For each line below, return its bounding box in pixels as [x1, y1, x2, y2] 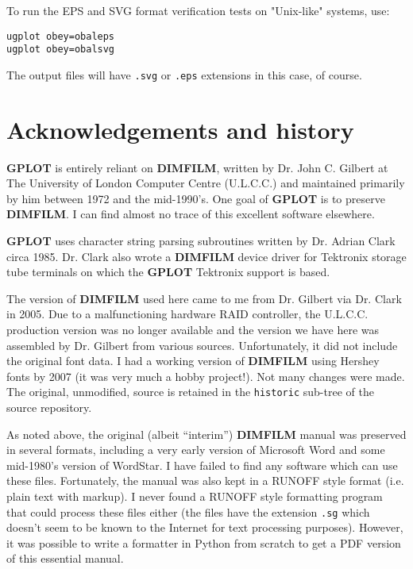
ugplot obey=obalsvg [6, 44, 115, 56]
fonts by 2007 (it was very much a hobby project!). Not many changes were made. [6, 367, 405, 384]
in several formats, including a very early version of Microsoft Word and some [6, 441, 385, 458]
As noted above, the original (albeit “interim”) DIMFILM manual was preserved [6, 425, 407, 442]
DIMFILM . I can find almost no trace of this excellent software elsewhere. [6, 206, 375, 222]
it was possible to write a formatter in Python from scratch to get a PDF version [6, 534, 401, 551]
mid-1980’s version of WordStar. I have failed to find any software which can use [6, 456, 398, 473]
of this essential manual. [6, 550, 124, 567]
